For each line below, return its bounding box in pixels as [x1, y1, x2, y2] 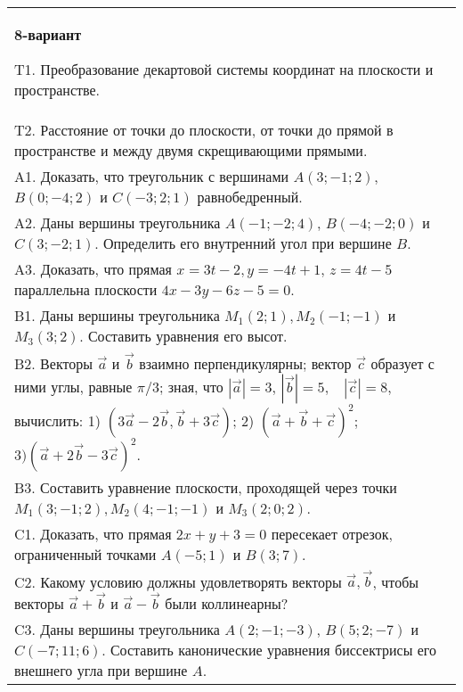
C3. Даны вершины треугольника [14, 618, 220, 639]
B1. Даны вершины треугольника [14, 305, 220, 325]
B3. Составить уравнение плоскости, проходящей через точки [14, 476, 397, 498]
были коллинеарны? [165, 592, 288, 614]
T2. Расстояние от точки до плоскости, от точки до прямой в [14, 119, 394, 140]
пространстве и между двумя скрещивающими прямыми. [14, 140, 368, 161]
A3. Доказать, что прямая [14, 259, 172, 279]
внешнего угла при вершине [14, 659, 188, 680]
